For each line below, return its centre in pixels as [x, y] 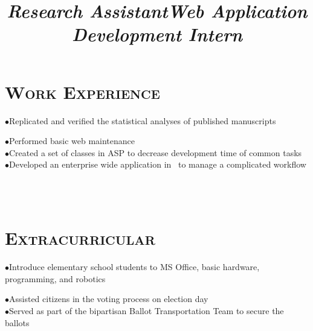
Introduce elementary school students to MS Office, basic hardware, [134, 267]
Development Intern [157, 34]
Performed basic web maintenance [72, 141]
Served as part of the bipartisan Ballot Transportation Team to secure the [147, 310]
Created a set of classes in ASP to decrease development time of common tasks [156, 152]
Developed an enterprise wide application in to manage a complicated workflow [158, 164]
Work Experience [82, 91]
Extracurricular [80, 238]
